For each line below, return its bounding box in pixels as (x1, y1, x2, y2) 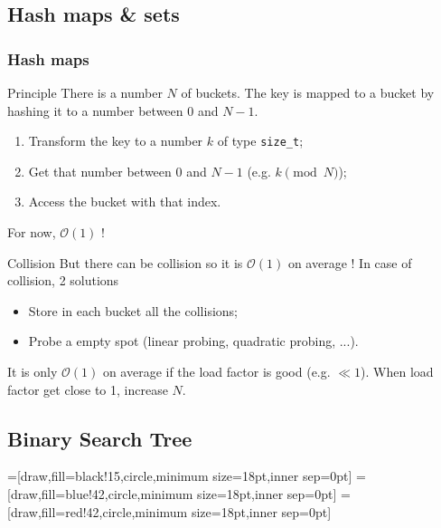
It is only (7, 362, 58, 380)
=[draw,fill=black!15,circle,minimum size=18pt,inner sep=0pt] (7, 466, 352, 485)
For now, (7, 223, 56, 242)
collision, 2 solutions (7, 271, 119, 290)
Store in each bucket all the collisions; (28, 301, 238, 320)
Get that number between (28, 161, 172, 180)
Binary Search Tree (7, 424, 192, 452)
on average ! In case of (287, 253, 412, 272)
